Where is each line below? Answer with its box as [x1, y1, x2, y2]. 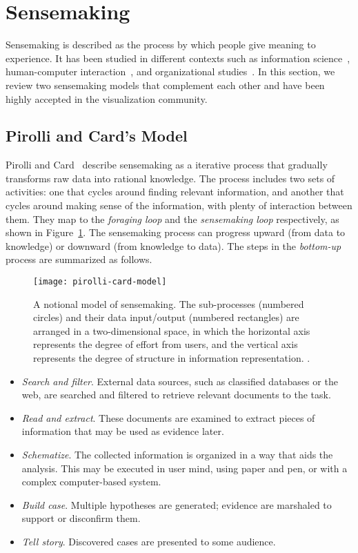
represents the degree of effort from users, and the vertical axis [33, 337, 298, 351]
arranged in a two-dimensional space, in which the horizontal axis [33, 323, 310, 338]
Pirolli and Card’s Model [6, 125, 188, 146]
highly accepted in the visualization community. [6, 91, 208, 106]
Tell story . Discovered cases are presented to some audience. [21, 534, 276, 549]
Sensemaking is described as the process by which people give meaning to [6, 37, 316, 52]
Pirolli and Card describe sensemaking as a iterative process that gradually [6, 157, 328, 172]
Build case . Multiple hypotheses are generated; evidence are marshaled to [21, 497, 332, 512]
